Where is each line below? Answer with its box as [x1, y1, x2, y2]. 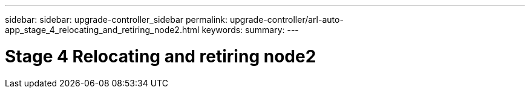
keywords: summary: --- [201, 25, 299, 35]
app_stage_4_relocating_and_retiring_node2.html [5, 25, 200, 35]
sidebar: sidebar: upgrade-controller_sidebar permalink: [5, 14, 228, 25]
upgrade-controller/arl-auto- [230, 14, 344, 25]
